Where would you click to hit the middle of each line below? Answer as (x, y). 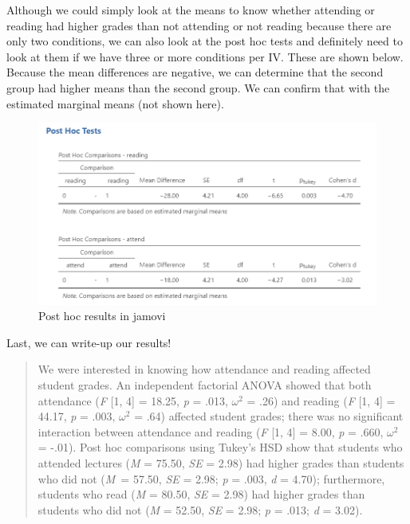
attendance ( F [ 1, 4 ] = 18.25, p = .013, (133, 400)
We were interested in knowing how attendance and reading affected (204, 369)
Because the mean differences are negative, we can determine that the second (195, 72)
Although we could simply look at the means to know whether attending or (191, 10)
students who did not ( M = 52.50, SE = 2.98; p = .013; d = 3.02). (200, 509)
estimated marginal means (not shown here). (115, 103)
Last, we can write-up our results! (89, 342)
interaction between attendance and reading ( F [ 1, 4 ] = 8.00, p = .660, (211, 431)
